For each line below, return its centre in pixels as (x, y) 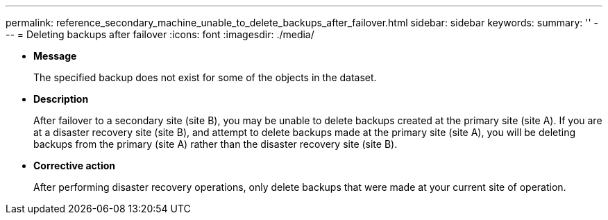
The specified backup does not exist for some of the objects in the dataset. (205, 77)
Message (55, 56)
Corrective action (74, 166)
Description (61, 99)
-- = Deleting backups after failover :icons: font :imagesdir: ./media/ (160, 34)
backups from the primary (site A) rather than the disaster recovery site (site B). (216, 144)
